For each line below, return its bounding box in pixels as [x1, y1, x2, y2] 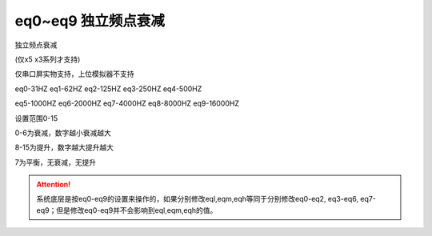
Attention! [36, 180, 71, 190]
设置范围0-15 [14, 113, 58, 123]
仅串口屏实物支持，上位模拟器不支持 [14, 69, 134, 79]
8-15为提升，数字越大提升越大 [14, 142, 114, 152]
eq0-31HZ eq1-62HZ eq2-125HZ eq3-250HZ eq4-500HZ [14, 84, 202, 94]
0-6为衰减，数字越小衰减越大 [14, 128, 111, 138]
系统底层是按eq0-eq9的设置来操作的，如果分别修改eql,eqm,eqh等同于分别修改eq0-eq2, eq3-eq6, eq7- [36, 194, 376, 204]
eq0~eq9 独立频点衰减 [14, 12, 166, 30]
